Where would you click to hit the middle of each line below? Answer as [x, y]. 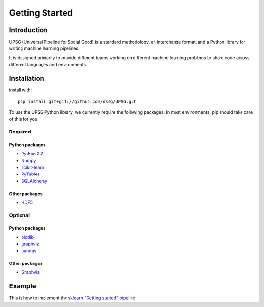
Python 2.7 [32, 153]
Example [22, 286]
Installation [26, 78]
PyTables [31, 174]
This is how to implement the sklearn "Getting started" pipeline [72, 298]
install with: [21, 90]
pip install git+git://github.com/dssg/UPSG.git [77, 101]
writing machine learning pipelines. [44, 48]
